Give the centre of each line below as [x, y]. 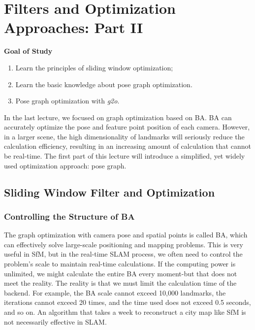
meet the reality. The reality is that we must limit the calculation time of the [120, 283]
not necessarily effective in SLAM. [55, 321]
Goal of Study [28, 51]
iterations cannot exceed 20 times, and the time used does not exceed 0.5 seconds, [127, 302]
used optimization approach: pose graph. [65, 165]
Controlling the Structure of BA [69, 216]
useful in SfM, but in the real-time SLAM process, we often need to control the [123, 254]
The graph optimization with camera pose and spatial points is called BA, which [126, 235]
